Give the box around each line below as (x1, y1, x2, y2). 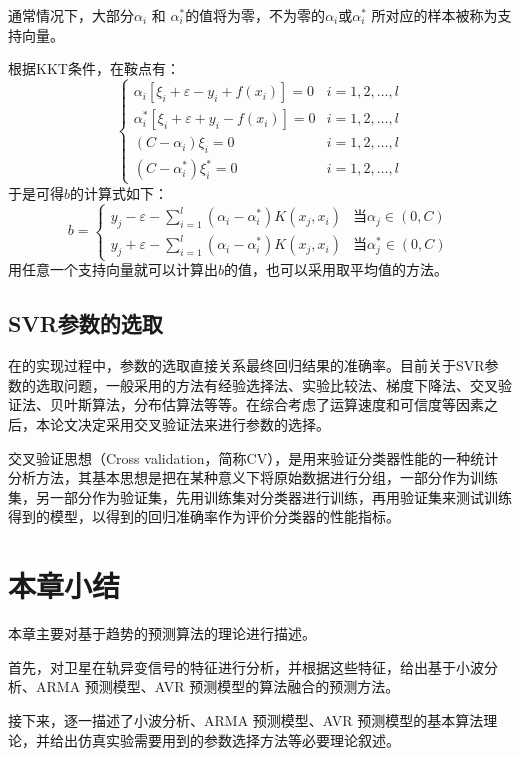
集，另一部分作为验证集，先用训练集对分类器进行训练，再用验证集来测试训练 (8, 486, 512, 507)
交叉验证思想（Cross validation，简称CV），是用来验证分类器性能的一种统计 (8, 447, 499, 468)
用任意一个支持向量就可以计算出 (8, 259, 218, 280)
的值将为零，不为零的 (185, 5, 326, 25)
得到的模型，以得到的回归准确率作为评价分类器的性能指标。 (8, 506, 400, 527)
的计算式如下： (70, 182, 169, 203)
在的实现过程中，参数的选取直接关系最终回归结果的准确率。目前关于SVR (8, 355, 485, 376)
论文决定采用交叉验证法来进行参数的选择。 (49, 414, 330, 435)
